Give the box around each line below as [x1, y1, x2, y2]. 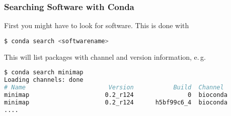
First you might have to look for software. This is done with [4, 20, 189, 31]
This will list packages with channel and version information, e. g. [4, 51, 206, 62]
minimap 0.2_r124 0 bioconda [4, 91, 227, 98]
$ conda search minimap [4, 69, 84, 76]
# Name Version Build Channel [4, 84, 224, 91]
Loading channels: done [4, 76, 84, 84]
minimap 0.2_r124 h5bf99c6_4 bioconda [4, 98, 227, 106]
